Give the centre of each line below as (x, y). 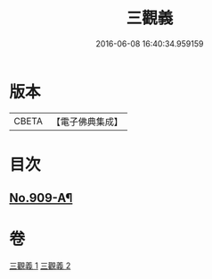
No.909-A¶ (41, 198)
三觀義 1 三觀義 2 (40, 266)
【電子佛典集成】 (87, 122)
